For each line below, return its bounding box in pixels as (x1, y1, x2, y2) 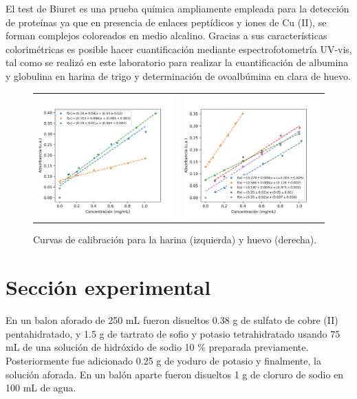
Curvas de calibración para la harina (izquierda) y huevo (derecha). (33, 232, 317, 247)
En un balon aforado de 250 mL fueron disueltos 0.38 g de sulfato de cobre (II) (6, 313, 338, 327)
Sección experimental (6, 273, 211, 301)
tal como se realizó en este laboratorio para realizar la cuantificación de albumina (6, 55, 349, 70)
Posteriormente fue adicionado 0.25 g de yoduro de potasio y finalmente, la (6, 353, 321, 367)
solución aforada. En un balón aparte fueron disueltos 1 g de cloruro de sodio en (6, 367, 344, 381)
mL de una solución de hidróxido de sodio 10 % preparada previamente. (6, 340, 309, 354)
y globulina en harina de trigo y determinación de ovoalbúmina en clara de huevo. (6, 68, 351, 83)
